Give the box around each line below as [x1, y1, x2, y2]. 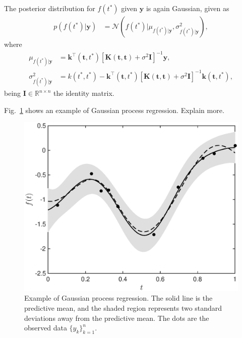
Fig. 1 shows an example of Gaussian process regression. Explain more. [4, 104, 224, 115]
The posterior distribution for [4, 3, 95, 13]
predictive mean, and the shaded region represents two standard [24, 302, 222, 313]
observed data [24, 322, 67, 333]
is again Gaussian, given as [146, 3, 229, 13]
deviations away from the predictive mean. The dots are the [24, 312, 209, 323]
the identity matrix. [53, 88, 114, 98]
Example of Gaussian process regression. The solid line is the [24, 293, 213, 303]
